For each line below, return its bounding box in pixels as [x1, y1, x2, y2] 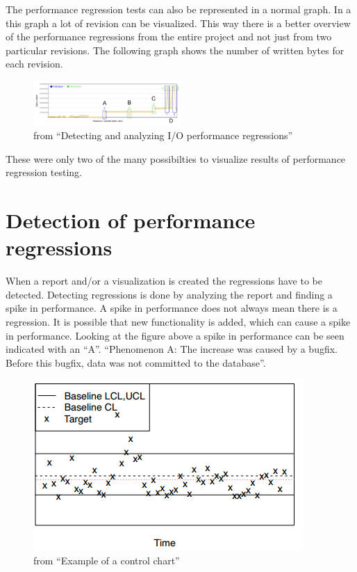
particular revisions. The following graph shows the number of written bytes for [6, 42, 344, 57]
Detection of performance [6, 206, 256, 235]
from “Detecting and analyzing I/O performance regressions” [33, 128, 293, 143]
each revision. [6, 56, 63, 71]
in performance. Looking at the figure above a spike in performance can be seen [6, 328, 344, 342]
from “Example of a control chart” [33, 553, 180, 568]
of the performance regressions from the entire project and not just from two [6, 29, 332, 44]
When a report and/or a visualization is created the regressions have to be [6, 273, 322, 288]
